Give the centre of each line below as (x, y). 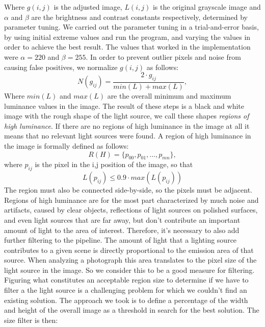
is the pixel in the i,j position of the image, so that (114, 164)
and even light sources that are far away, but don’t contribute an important (122, 219)
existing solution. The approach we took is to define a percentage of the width (126, 300)
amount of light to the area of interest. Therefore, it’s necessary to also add (122, 230)
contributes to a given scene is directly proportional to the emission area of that (129, 250)
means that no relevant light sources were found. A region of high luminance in (128, 136)
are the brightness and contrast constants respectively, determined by (140, 17)
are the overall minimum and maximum (169, 95)
